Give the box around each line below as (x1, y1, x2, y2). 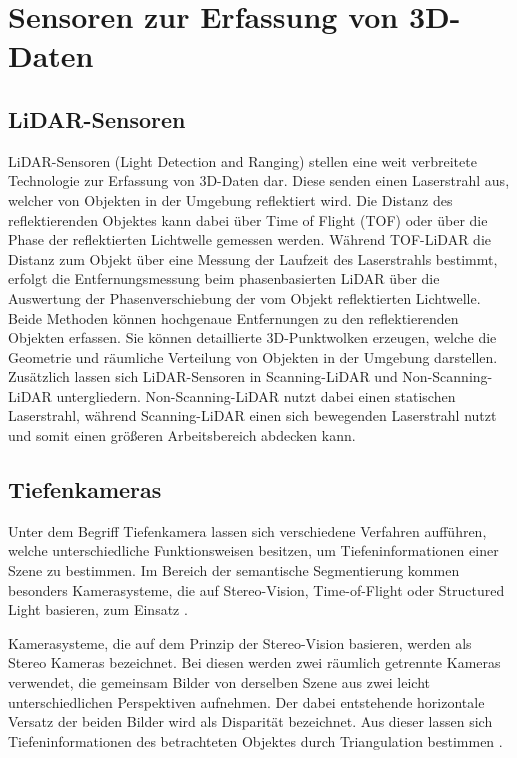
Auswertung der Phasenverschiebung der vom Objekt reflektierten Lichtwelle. (8, 287, 481, 308)
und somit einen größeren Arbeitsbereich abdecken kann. (8, 425, 356, 446)
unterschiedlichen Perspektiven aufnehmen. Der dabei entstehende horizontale (8, 691, 485, 712)
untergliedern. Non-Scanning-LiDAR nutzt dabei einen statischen (56, 385, 456, 406)
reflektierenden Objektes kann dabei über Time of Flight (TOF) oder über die (8, 209, 488, 230)
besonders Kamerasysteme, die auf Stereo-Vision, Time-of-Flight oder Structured (8, 579, 505, 600)
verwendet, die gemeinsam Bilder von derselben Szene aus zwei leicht (8, 672, 431, 693)
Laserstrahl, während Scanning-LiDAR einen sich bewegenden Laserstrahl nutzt (8, 405, 497, 426)
